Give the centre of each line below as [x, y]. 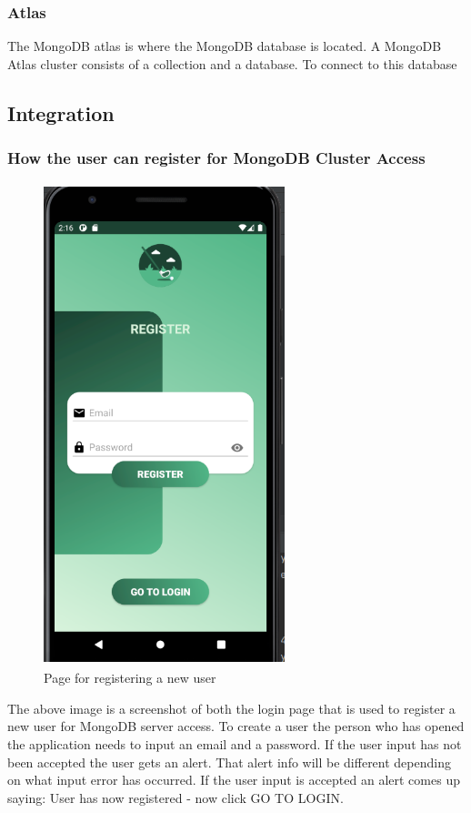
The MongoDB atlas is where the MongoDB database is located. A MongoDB [225, 46]
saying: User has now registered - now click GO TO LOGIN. [175, 797]
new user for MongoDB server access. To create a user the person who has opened [236, 726]
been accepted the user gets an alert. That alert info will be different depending [229, 762]
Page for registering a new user [130, 678]
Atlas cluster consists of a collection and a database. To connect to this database [232, 63]
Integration [61, 112]
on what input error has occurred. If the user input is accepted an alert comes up [234, 780]
